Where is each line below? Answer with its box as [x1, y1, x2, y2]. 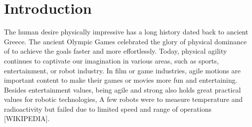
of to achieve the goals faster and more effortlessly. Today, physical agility [4, 46, 227, 56]
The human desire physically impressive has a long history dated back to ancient [4, 27, 249, 37]
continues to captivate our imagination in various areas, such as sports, [4, 55, 219, 65]
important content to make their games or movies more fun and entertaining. [4, 75, 238, 85]
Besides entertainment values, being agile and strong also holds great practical [4, 84, 241, 95]
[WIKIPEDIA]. [4, 113, 50, 124]
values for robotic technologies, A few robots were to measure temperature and [4, 94, 243, 104]
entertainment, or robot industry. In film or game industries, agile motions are [4, 65, 241, 75]
